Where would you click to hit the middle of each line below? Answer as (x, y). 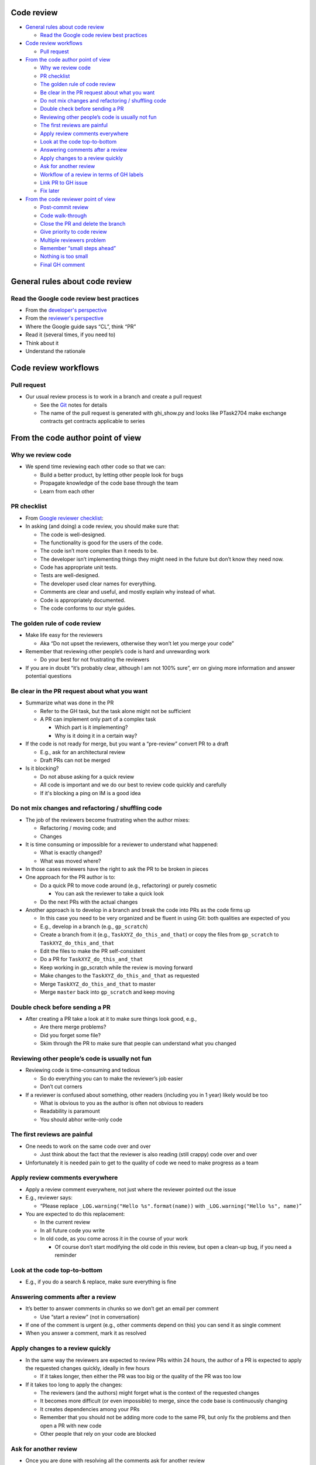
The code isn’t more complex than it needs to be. (99, 551)
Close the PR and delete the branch (83, 223)
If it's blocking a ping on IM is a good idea (90, 793)
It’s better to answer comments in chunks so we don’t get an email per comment (122, 1309)
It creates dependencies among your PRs (90, 1409)
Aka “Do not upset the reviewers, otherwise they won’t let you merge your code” (137, 643)
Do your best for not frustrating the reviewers (95, 660)
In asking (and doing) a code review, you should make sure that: (102, 526)
